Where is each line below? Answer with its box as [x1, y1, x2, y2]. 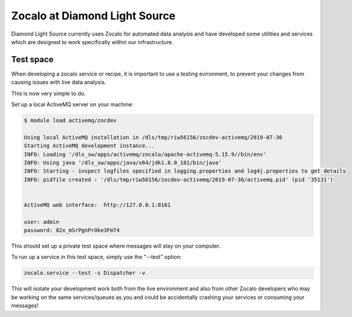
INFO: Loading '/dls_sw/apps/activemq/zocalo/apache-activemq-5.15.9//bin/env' [24, 151, 267, 158]
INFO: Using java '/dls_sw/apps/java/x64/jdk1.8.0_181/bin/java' [24, 159, 222, 166]
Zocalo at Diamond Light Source [11, 9, 176, 22]
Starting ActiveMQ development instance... [24, 142, 155, 149]
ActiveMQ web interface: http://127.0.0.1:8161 [24, 201, 171, 208]
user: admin [24, 218, 60, 225]
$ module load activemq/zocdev [24, 117, 117, 124]
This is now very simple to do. [11, 89, 86, 97]
